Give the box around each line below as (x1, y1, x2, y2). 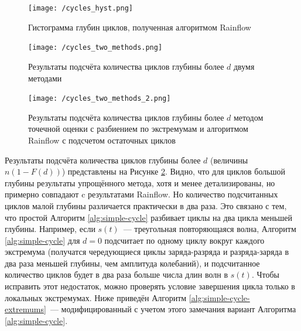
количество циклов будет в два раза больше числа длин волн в (5, 268, 228, 281)
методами (28, 71, 62, 84)
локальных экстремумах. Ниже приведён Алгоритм (5, 291, 187, 303)
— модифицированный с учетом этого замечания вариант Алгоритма (50, 303, 296, 315)
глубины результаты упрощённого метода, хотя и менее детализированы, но (5, 176, 275, 189)
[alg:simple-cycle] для (5, 234, 80, 246)
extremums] (5, 303, 46, 315)
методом (233, 111, 264, 123)
